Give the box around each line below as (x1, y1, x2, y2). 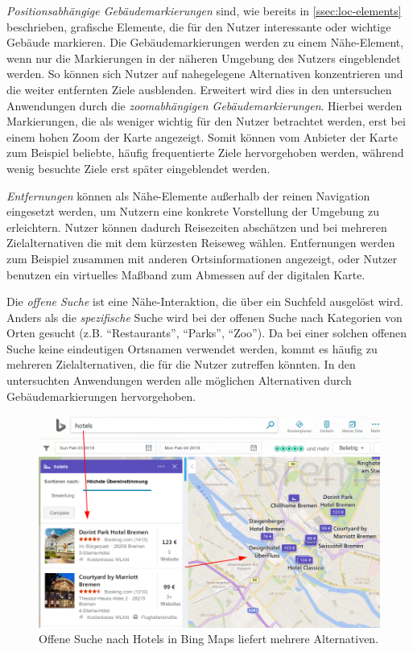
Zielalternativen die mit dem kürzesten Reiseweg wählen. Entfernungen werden (6, 234, 395, 251)
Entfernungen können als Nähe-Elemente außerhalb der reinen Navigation (6, 187, 370, 204)
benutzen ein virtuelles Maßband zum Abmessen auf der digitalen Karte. (6, 266, 366, 283)
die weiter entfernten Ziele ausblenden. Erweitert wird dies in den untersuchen (6, 80, 392, 97)
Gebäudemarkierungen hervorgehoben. (6, 387, 196, 404)
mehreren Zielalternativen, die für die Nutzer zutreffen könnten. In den (6, 356, 356, 373)
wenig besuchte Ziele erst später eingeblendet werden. (6, 159, 271, 176)
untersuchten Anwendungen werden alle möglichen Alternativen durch (6, 372, 352, 389)
